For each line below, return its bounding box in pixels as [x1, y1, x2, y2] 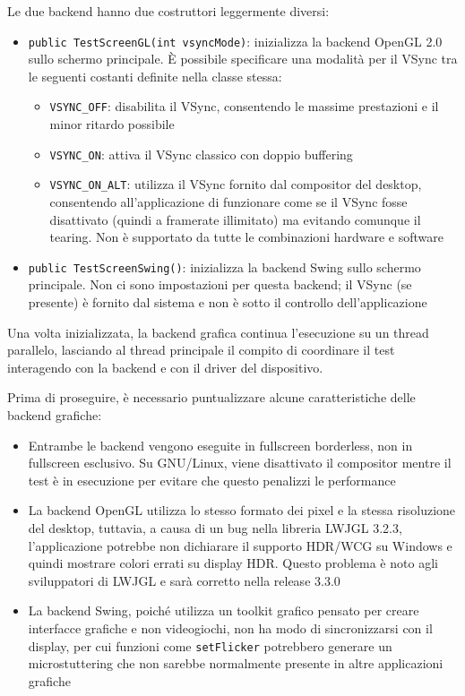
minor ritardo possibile [49, 115, 175, 133]
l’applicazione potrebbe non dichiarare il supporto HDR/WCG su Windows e [28, 536, 452, 554]
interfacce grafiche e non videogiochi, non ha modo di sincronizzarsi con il [28, 618, 433, 637]
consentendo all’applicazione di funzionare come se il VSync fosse [49, 193, 408, 211]
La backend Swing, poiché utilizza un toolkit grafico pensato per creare [28, 601, 419, 620]
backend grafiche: [7, 406, 102, 424]
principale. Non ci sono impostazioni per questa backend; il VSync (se [28, 275, 412, 294]
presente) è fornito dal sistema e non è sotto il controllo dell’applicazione [28, 293, 427, 312]
